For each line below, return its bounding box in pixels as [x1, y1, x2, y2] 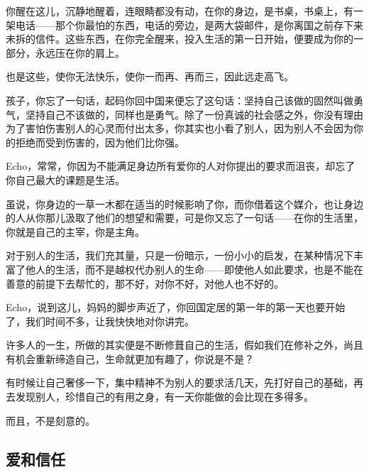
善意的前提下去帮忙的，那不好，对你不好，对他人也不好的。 [6, 276, 284, 290]
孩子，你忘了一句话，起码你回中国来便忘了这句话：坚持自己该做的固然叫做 [6, 92, 353, 107]
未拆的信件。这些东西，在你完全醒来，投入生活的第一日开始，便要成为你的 [6, 31, 353, 46]
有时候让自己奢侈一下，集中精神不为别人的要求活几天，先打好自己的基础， [6, 375, 353, 390]
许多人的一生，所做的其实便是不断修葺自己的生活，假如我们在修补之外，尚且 [6, 337, 363, 352]
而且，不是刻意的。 [6, 413, 95, 428]
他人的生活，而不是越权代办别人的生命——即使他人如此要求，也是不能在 [25, 261, 363, 276]
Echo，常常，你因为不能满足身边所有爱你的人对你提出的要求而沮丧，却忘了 [6, 158, 356, 173]
